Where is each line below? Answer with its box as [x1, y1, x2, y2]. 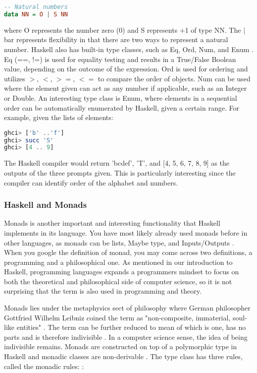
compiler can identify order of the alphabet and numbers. [4, 177, 178, 187]
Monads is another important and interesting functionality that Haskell [4, 218, 220, 228]
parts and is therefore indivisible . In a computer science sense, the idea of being [4, 331, 248, 342]
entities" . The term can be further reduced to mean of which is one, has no [16, 322, 246, 332]
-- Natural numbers [4, 3, 68, 10]
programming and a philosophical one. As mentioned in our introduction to [4, 256, 233, 267]
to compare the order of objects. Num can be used [98, 73, 251, 83]
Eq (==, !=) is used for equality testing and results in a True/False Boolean [4, 54, 236, 64]
